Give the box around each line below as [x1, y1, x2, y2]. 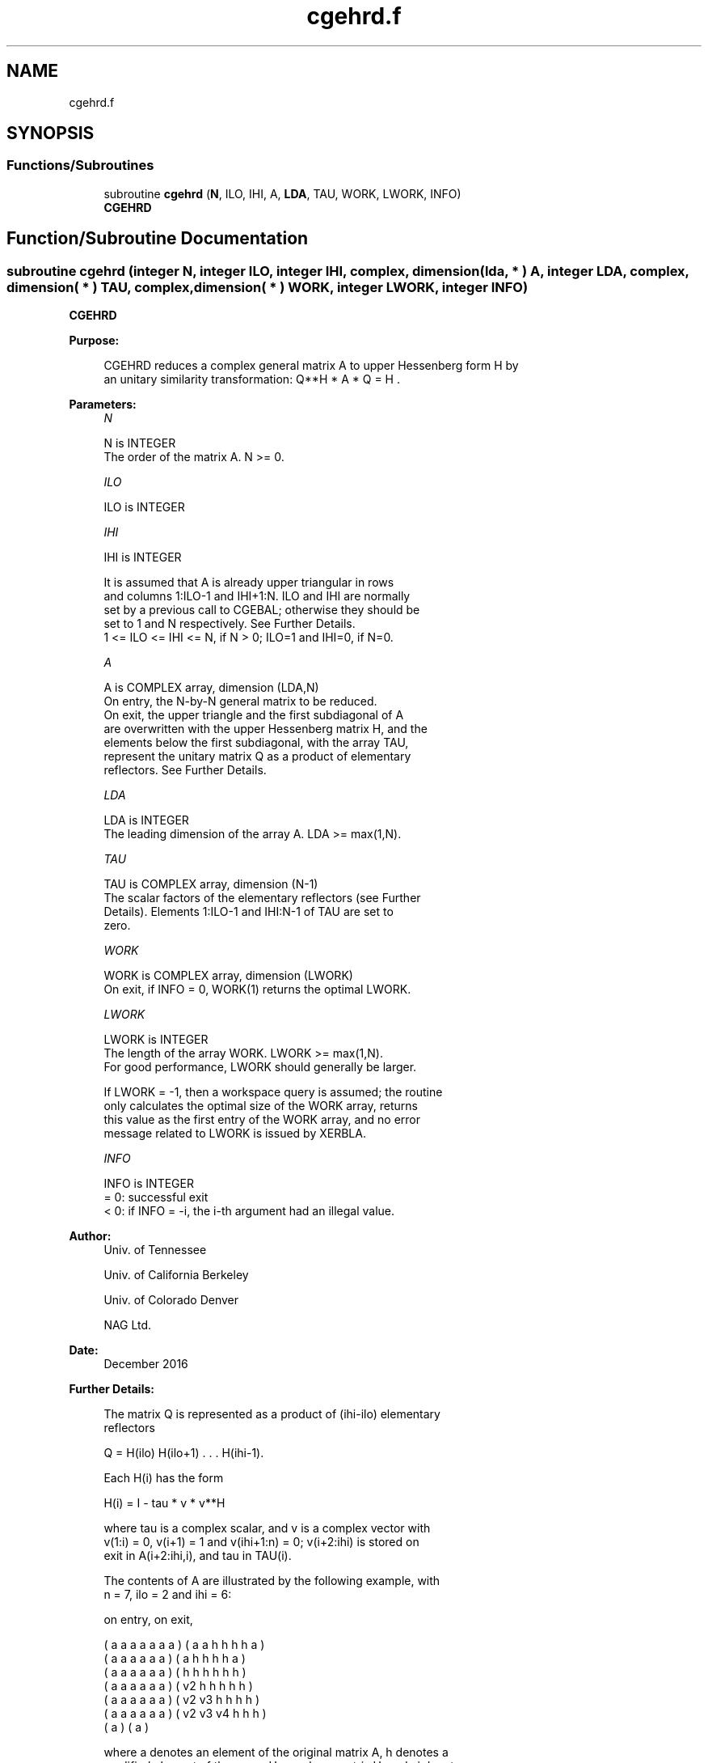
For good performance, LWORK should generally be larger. [103, 1060, 417, 1074]
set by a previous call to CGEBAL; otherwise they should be [103, 603, 420, 617]
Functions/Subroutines [6, 157, 154, 174]
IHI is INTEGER [103, 550, 182, 565]
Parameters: [69, 397, 137, 412]
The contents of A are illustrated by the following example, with [103, 1574, 440, 1588]
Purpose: [69, 333, 120, 348]
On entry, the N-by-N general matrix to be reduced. [103, 694, 377, 709]
